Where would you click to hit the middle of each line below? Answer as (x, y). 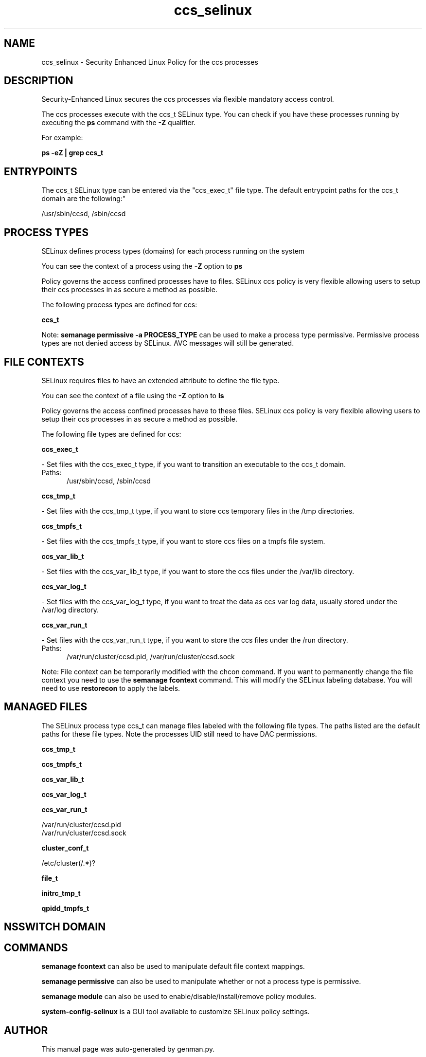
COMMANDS (36, 947)
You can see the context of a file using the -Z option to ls (133, 395)
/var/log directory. (70, 610)
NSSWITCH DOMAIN (55, 927)
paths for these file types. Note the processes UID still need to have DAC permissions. (179, 734)
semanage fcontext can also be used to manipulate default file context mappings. (173, 966)
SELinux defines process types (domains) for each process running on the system (173, 251)
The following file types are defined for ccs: (111, 434)
